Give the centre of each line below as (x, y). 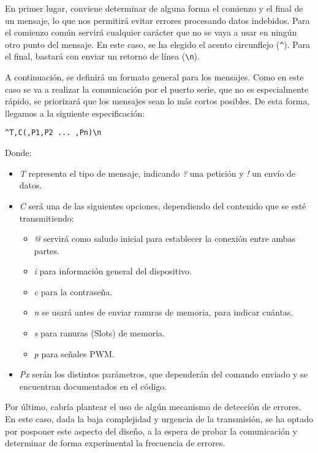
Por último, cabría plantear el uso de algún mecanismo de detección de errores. (153, 407)
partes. (47, 250)
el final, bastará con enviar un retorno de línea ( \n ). (102, 56)
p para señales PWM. (74, 353)
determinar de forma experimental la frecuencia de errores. (115, 443)
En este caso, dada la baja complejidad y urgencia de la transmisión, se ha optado (159, 419)
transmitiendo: (47, 218)
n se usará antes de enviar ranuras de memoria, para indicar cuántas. (164, 312)
